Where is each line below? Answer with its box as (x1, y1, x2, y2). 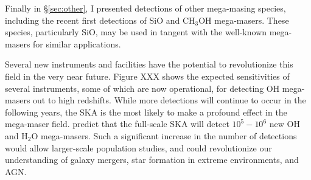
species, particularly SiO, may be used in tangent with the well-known (5, 26, 267, 38)
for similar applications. (33, 37, 121, 50)
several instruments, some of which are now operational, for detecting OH (5, 81, 280, 94)
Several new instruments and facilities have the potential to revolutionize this (5, 58, 293, 71)
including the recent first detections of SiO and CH (5, 13, 195, 26)
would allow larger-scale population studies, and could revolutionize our (5, 141, 272, 154)
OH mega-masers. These (198, 13, 289, 26)
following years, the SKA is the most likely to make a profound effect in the (5, 105, 287, 118)
